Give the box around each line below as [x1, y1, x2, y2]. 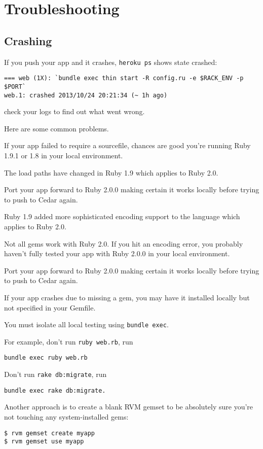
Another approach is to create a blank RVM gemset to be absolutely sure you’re [4, 401, 253, 412]
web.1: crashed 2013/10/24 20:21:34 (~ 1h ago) [4, 91, 168, 99]
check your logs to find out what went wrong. [4, 106, 145, 117]
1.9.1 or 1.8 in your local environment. [4, 150, 123, 160]
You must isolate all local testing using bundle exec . [4, 319, 169, 330]
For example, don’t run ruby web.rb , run [4, 336, 133, 347]
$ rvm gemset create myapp [4, 429, 95, 437]
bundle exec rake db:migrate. [4, 387, 106, 394]
